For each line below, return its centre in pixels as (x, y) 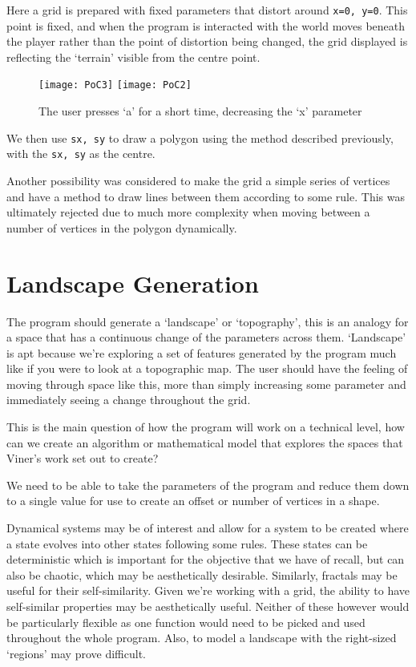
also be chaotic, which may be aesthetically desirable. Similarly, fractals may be (202, 574)
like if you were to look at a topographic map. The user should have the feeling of (207, 368)
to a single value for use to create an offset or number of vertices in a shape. (193, 501)
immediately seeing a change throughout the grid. (129, 400)
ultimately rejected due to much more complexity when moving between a (188, 212)
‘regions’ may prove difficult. (76, 653)
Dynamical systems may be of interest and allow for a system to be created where (208, 528)
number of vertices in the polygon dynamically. (122, 227)
